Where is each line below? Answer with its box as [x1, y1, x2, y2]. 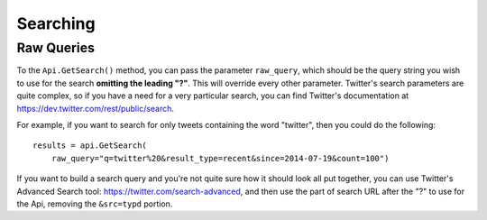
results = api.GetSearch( [32, 141, 148, 151]
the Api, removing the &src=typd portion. [16, 198, 173, 209]
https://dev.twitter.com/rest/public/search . [16, 103, 175, 114]
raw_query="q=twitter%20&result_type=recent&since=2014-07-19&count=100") [51, 153, 390, 163]
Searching [16, 14, 96, 33]
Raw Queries [16, 40, 95, 56]
